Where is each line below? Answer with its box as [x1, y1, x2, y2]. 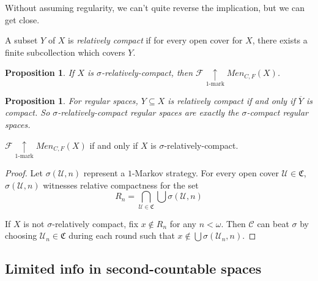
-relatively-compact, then [102, 66, 193, 79]
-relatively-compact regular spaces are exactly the [57, 106, 239, 119]
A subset [5, 34, 38, 47]
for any [169, 217, 197, 230]
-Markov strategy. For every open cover [131, 167, 279, 179]
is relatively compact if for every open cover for [68, 34, 243, 47]
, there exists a [252, 34, 308, 47]
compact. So [5, 106, 50, 119]
